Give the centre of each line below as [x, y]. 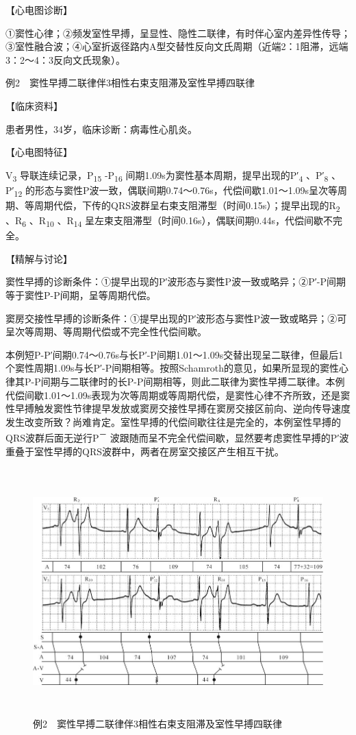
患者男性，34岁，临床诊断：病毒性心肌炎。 [101, 129]
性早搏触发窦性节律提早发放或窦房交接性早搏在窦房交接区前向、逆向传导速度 [178, 408]
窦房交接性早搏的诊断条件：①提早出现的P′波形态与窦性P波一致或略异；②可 [176, 318]
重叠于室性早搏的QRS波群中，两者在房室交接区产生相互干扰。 [145, 451]
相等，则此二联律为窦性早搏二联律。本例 [254, 381]
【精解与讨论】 [39, 258]
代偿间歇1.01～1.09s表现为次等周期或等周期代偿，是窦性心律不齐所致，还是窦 [178, 395]
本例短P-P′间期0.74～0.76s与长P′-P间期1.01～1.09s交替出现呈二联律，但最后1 [175, 354]
